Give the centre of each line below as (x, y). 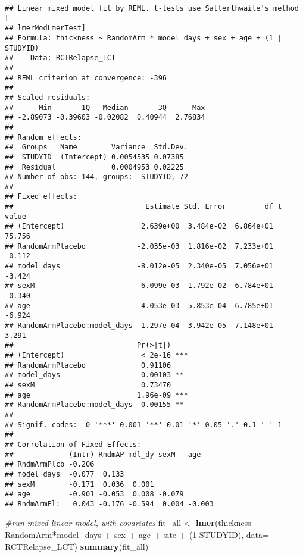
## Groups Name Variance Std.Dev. (96, 147)
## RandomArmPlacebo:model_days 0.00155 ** (94, 405)
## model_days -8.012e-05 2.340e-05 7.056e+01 (139, 266)
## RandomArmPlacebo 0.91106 (88, 365)
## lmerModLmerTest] (46, 28)
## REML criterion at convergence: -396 (86, 78)
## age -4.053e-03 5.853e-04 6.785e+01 (139, 306)
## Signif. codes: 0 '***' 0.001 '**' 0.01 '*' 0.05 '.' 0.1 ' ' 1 (143, 425)
